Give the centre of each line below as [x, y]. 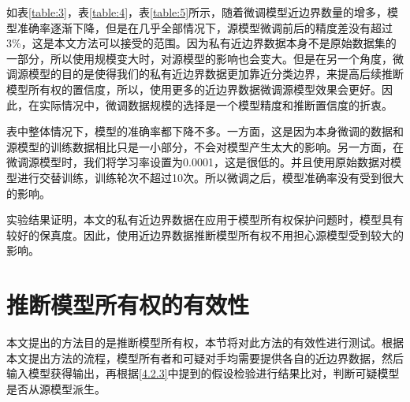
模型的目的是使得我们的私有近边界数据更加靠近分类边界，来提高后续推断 [216, 74]
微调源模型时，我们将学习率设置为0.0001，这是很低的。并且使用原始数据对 [198, 162]
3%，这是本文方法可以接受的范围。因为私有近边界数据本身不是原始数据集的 [201, 43]
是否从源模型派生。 [56, 388]
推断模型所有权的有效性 [128, 305]
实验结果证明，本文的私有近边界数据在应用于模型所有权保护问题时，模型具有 [205, 220]
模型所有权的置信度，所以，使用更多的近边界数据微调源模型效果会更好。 [194, 89]
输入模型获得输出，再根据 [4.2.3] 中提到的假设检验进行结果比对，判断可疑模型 [203, 373]
